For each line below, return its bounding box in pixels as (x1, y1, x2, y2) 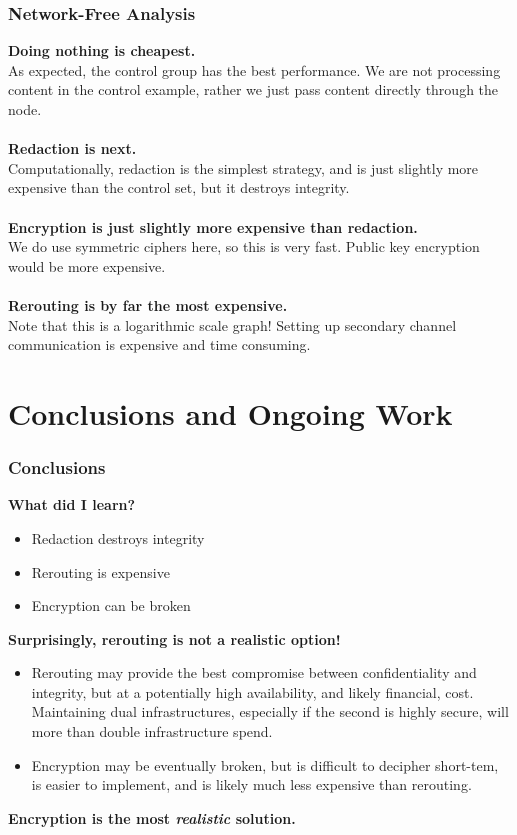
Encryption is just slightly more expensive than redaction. (8, 216, 418, 237)
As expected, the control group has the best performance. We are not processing (8, 59, 501, 80)
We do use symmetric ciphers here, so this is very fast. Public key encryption (8, 236, 480, 257)
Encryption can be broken (31, 595, 191, 616)
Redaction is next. (8, 138, 137, 159)
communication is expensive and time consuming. (8, 334, 311, 355)
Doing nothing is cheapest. (8, 40, 196, 61)
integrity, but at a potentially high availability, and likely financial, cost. (31, 681, 474, 702)
